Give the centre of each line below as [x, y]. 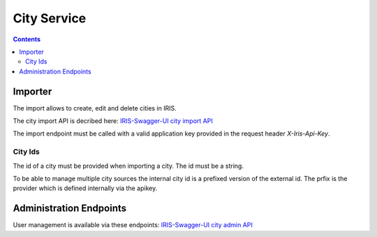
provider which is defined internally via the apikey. [85, 188]
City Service [50, 18]
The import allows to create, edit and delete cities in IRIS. [95, 108]
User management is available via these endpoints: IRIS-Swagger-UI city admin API [133, 225]
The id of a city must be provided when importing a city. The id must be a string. [128, 166]
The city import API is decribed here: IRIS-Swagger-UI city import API [113, 121]
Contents [27, 39]
